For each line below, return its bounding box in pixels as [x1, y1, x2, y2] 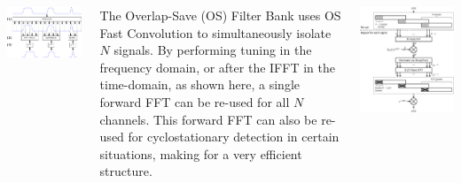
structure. [99, 162, 152, 180]
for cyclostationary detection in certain [128, 127, 340, 146]
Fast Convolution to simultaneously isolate [99, 23, 332, 42]
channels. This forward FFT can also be [99, 110, 317, 128]
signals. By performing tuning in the [113, 41, 312, 59]
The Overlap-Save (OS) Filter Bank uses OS [99, 6, 341, 24]
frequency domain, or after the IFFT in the [99, 57, 335, 76]
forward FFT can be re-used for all [99, 92, 290, 111]
